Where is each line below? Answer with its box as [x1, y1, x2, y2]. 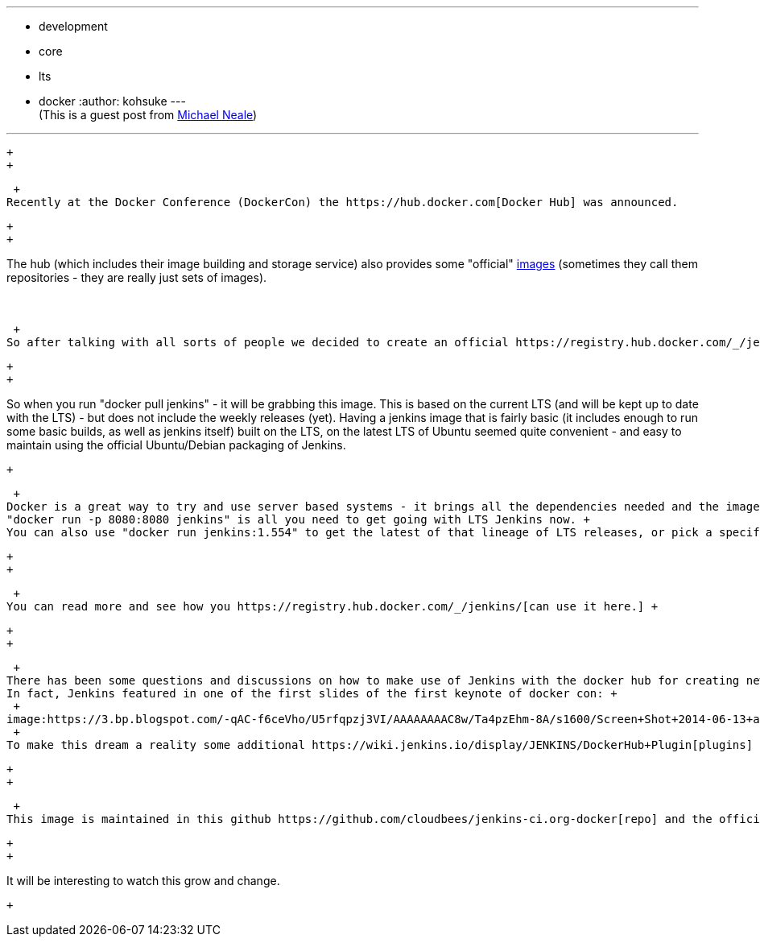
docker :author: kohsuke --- [39, 94, 186, 108]
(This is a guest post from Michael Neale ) [39, 108, 258, 122]
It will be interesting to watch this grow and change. [6, 874, 280, 887]
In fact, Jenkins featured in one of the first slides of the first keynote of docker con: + [6, 687, 617, 700]
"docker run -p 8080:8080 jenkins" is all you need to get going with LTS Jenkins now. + [6, 513, 590, 526]
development [39, 19, 108, 33]
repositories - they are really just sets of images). [6, 271, 267, 284]
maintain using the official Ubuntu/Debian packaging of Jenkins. [6, 438, 346, 452]
